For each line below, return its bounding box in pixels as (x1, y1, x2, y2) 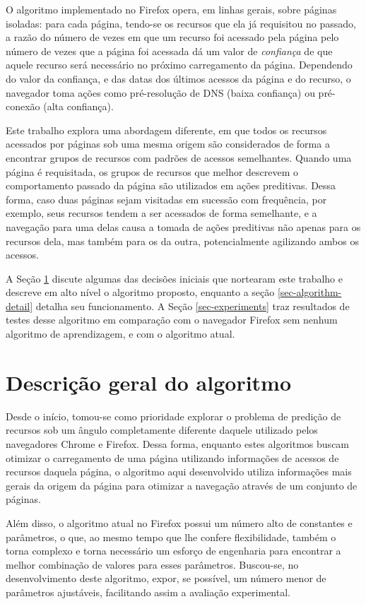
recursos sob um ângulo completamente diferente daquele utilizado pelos (6, 422, 318, 437)
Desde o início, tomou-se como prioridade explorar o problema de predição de (6, 408, 341, 423)
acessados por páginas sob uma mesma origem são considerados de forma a (6, 136, 330, 151)
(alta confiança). (43, 99, 114, 114)
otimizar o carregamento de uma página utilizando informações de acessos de (6, 450, 339, 465)
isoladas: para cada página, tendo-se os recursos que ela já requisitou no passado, (6, 16, 356, 30)
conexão (6, 99, 40, 114)
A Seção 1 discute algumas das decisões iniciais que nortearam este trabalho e (6, 271, 343, 285)
